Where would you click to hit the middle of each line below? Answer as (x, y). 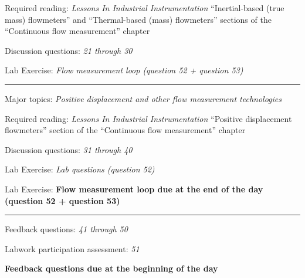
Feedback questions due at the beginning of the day (111, 268)
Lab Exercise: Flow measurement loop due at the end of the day (134, 189)
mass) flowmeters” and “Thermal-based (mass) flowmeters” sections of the (138, 19)
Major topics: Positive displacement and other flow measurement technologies (143, 98)
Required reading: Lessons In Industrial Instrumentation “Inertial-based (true (145, 8)
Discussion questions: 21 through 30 (69, 50)
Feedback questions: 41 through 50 (66, 229)
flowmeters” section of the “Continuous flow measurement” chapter (125, 130)
